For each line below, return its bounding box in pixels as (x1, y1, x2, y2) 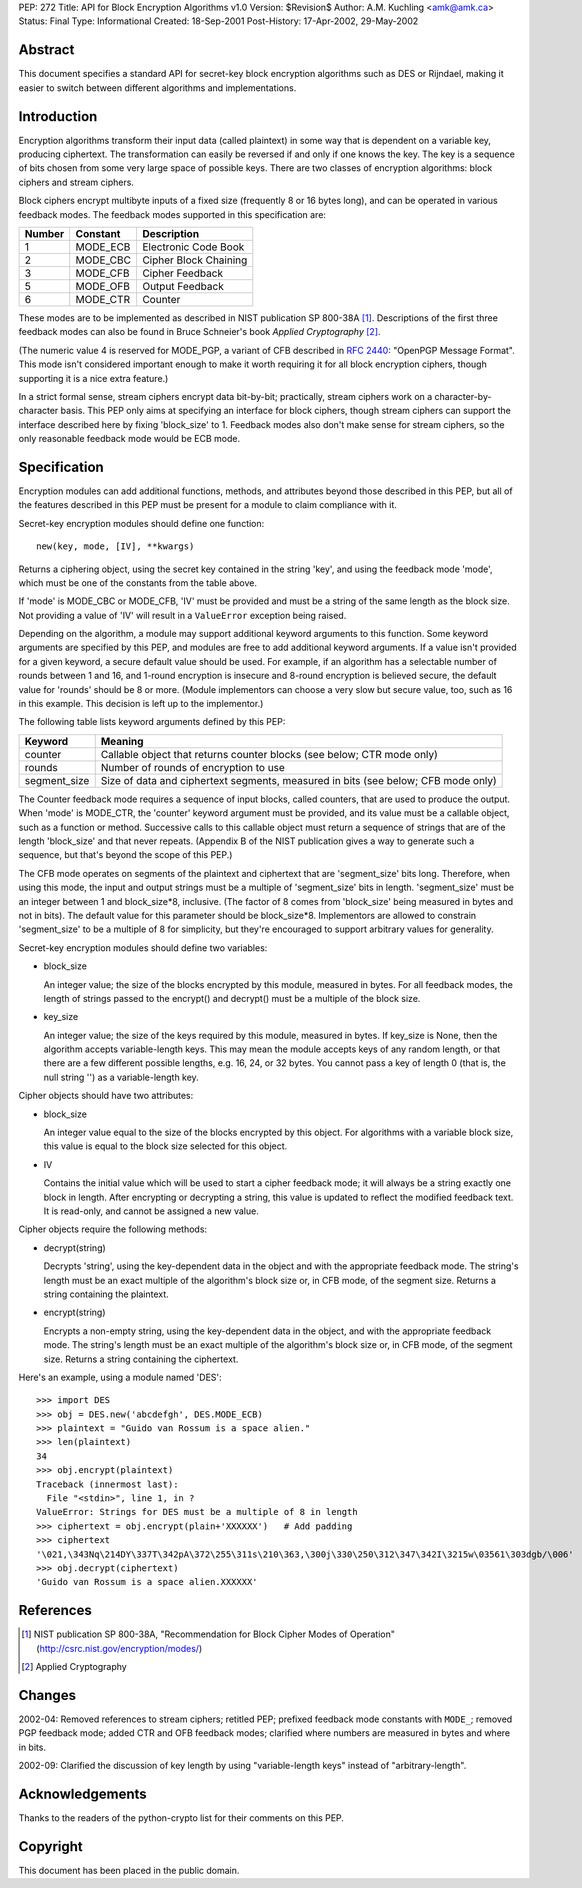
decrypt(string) (43, 1241, 107, 1254)
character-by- (434, 390, 492, 402)
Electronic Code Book (141, 240, 245, 254)
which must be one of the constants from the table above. (18, 576, 257, 589)
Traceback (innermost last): (36, 1478, 179, 1490)
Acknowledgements (18, 1785, 147, 1802)
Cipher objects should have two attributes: (18, 1090, 194, 1102)
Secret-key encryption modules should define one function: (18, 517, 265, 529)
